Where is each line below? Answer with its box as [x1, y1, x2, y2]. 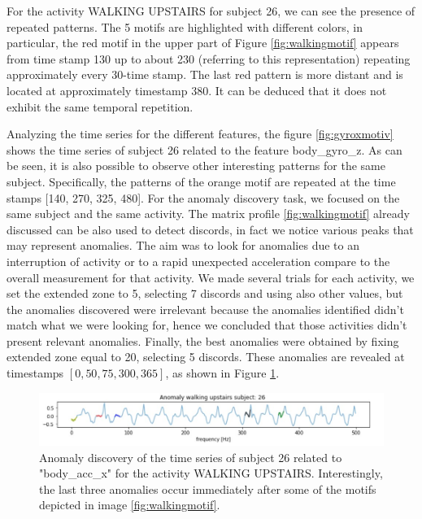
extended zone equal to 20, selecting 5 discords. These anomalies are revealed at [7, 348, 405, 365]
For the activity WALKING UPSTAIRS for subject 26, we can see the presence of [7, 2, 415, 19]
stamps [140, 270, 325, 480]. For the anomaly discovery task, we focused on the [7, 189, 400, 206]
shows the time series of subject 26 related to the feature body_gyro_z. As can [7, 141, 402, 158]
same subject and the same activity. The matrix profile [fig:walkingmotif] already [7, 205, 410, 222]
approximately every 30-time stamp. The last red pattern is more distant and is [7, 66, 403, 83]
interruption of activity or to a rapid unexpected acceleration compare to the [7, 252, 390, 269]
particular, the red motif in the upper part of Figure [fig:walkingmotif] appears [7, 34, 399, 51]
